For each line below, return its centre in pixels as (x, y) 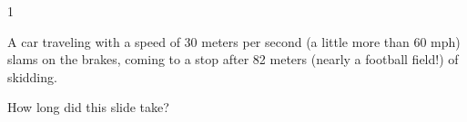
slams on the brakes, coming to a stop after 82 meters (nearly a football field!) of (233, 59)
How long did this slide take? (88, 107)
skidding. (32, 76)
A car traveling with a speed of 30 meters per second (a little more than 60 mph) (234, 41)
